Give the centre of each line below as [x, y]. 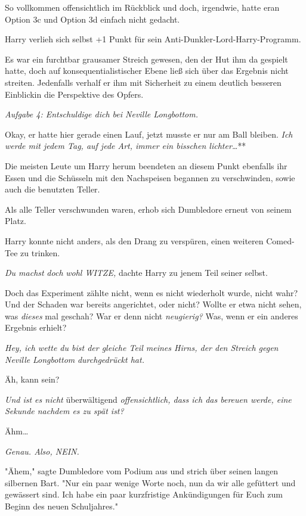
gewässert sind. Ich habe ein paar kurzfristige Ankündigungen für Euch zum [144, 494]
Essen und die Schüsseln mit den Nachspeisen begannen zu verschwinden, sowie [150, 177]
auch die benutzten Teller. [52, 189]
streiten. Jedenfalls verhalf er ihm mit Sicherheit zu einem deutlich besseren [143, 82]
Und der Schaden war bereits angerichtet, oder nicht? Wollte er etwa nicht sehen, [153, 304]
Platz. [16, 221]
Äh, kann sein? [32, 379]
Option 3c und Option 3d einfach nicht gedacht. [92, 19]
